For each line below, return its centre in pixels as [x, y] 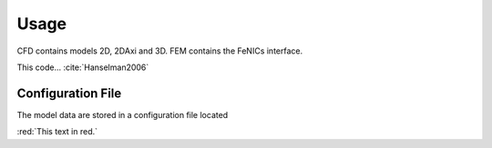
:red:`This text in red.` [57, 132]
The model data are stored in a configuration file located [123, 114]
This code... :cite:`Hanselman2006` [83, 67]
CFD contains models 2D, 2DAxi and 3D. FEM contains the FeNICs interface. [160, 51]
